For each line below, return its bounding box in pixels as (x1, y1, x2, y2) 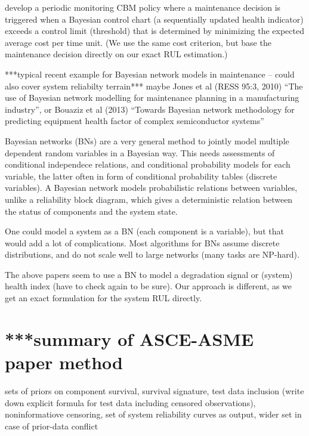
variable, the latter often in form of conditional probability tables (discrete (5, 169, 277, 182)
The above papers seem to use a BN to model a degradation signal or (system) (5, 268, 293, 280)
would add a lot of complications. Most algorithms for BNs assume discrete (5, 236, 280, 249)
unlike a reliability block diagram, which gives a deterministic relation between (5, 193, 293, 205)
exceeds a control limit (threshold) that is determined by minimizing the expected (5, 24, 304, 37)
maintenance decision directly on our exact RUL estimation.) (5, 48, 228, 60)
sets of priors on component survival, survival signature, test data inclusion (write (5, 384, 304, 397)
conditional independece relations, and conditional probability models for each (5, 158, 291, 171)
